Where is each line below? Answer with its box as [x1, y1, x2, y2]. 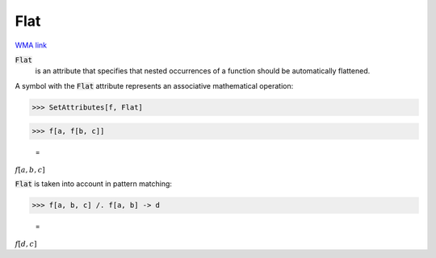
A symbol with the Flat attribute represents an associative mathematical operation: [15, 81, 294, 90]
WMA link [15, 40, 48, 50]
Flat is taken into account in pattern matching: [15, 179, 173, 189]
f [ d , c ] [15, 239, 37, 248]
